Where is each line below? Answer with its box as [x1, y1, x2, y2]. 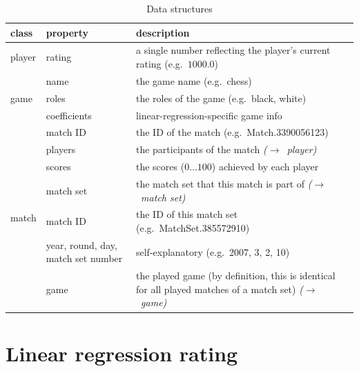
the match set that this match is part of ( [135, 176, 312, 190]
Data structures [146, 1, 213, 15]
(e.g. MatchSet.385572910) [135, 220, 250, 234]
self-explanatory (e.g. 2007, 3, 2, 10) [135, 244, 290, 259]
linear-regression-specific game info [135, 108, 282, 122]
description [135, 25, 190, 39]
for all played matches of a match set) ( [135, 281, 303, 296]
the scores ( [135, 159, 185, 174]
